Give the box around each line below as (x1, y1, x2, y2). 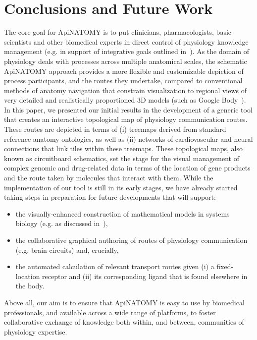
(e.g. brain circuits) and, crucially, (15, 244, 119, 255)
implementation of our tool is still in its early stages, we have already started (4, 182, 238, 192)
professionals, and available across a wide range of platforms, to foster (4, 307, 216, 317)
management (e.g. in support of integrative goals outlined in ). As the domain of (4, 46, 250, 57)
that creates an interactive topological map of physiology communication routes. (4, 114, 248, 124)
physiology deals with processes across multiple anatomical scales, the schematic (4, 56, 247, 66)
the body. (15, 281, 45, 291)
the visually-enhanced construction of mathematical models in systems (15, 208, 230, 219)
